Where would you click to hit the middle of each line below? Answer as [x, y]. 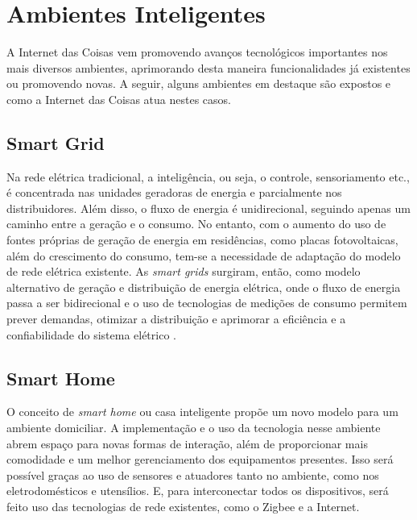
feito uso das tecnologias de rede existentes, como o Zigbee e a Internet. [183, 506]
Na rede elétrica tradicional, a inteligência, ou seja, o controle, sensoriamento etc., [208, 176]
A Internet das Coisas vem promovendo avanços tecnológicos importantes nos [197, 52]
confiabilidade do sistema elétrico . [91, 334]
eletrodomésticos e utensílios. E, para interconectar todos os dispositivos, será [198, 491]
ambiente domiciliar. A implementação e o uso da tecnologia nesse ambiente [194, 428]
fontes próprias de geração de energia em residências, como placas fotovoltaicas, [202, 240]
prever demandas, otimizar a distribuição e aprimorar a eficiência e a [176, 319]
